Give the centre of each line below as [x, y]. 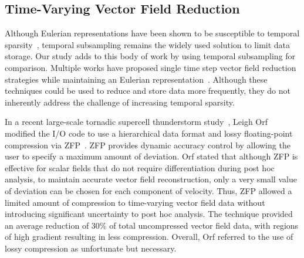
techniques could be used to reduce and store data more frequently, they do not [148, 91]
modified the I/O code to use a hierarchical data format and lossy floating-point [149, 133]
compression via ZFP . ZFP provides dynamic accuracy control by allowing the [148, 145]
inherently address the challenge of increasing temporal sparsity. [120, 102]
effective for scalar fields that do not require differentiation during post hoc [140, 167]
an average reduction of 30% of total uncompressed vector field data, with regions [152, 225]
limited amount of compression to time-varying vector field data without [135, 202]
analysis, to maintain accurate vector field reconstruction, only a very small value [151, 179]
